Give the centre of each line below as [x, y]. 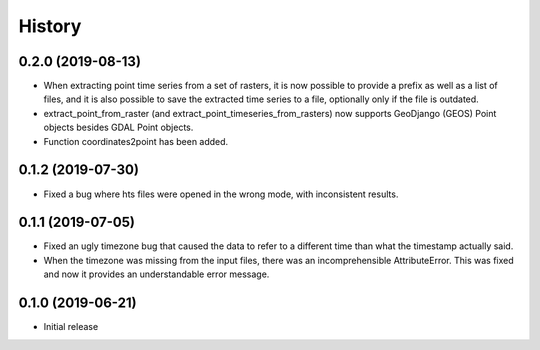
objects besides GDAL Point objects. [118, 127]
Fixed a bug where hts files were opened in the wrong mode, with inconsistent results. [221, 194]
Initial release [71, 327]
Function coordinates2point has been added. [136, 141]
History [50, 26]
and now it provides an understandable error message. [156, 274]
